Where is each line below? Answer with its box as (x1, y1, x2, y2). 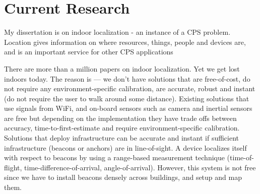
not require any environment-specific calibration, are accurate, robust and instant (4, 83, 255, 94)
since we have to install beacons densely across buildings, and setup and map (4, 172, 242, 182)
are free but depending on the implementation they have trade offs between (4, 112, 237, 123)
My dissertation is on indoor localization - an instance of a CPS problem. (4, 27, 231, 37)
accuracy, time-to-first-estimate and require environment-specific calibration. (4, 122, 240, 133)
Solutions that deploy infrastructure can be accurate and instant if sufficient (4, 133, 239, 143)
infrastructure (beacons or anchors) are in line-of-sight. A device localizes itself (4, 142, 247, 153)
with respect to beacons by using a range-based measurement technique (4, 152, 225, 163)
